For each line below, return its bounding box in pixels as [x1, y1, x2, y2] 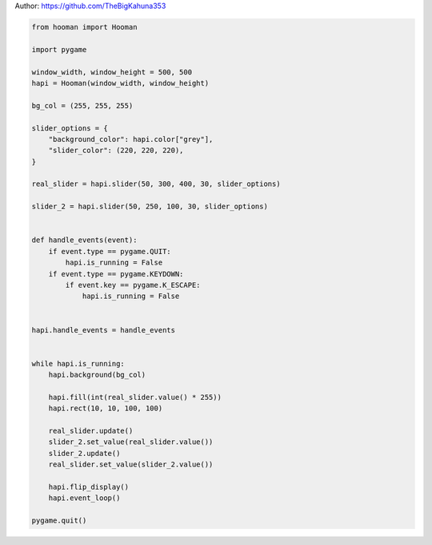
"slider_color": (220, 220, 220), [48, 146, 184, 155]
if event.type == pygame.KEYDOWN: [48, 269, 184, 278]
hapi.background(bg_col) [48, 370, 146, 380]
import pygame [31, 45, 87, 54]
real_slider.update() [48, 426, 134, 436]
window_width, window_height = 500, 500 [31, 67, 192, 76]
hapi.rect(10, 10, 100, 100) [48, 404, 163, 413]
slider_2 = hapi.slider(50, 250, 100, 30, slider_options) [31, 202, 268, 212]
